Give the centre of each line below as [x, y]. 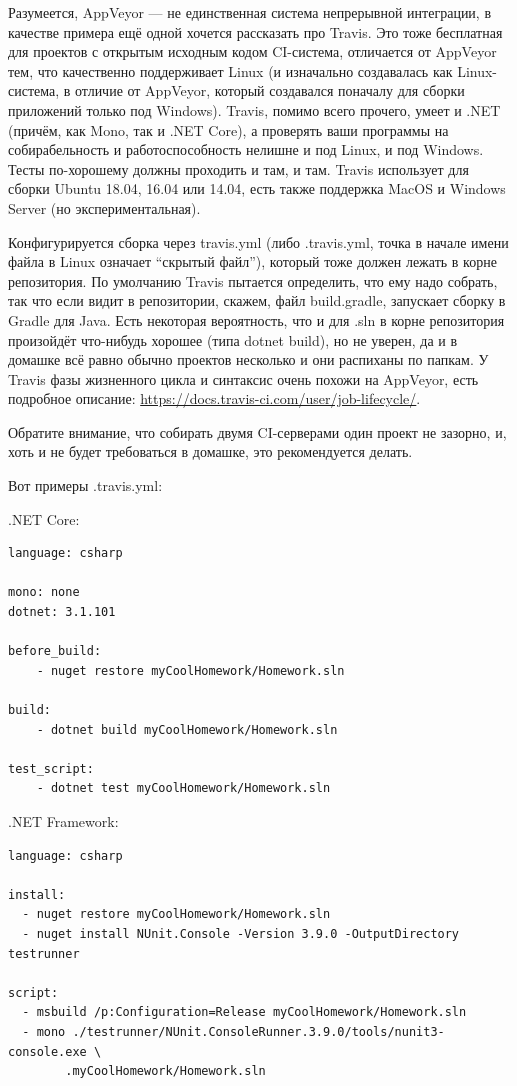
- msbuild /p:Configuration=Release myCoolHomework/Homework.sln [244, 1012]
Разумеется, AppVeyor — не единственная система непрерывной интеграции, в [250, 12]
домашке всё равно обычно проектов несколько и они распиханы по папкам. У [248, 359]
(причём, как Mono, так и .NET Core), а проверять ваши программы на [228, 129]
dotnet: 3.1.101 [62, 612]
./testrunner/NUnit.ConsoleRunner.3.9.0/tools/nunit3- [258, 1031]
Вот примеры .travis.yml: [85, 485]
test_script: [51, 768]
